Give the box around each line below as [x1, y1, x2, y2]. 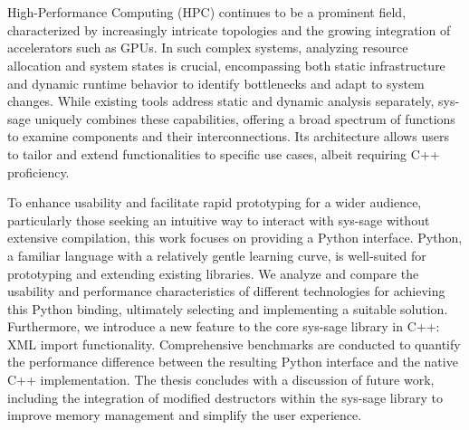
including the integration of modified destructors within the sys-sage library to [7, 387, 443, 406]
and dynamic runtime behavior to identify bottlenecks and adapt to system [7, 73, 425, 92]
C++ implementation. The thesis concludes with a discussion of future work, [7, 370, 435, 389]
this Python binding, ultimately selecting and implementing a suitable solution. [7, 299, 448, 318]
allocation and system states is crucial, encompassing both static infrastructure [7, 55, 445, 74]
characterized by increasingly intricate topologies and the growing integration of [7, 20, 451, 39]
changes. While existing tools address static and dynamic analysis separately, [7, 91, 435, 110]
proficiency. [7, 162, 70, 181]
